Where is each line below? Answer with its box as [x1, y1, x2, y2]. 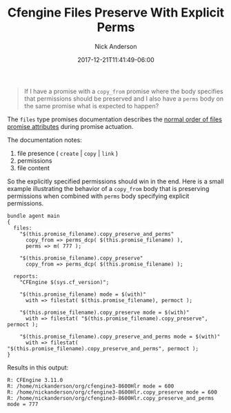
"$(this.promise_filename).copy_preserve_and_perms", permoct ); [7, 345, 199, 352]
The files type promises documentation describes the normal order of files [7, 115, 223, 123]
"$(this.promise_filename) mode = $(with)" [19, 291, 147, 298]
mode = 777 [7, 401, 39, 407]
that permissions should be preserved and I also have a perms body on [23, 94, 224, 103]
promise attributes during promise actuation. [7, 122, 134, 130]
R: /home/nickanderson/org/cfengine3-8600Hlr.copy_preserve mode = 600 [7, 388, 217, 396]
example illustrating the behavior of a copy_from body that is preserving [7, 184, 210, 192]
